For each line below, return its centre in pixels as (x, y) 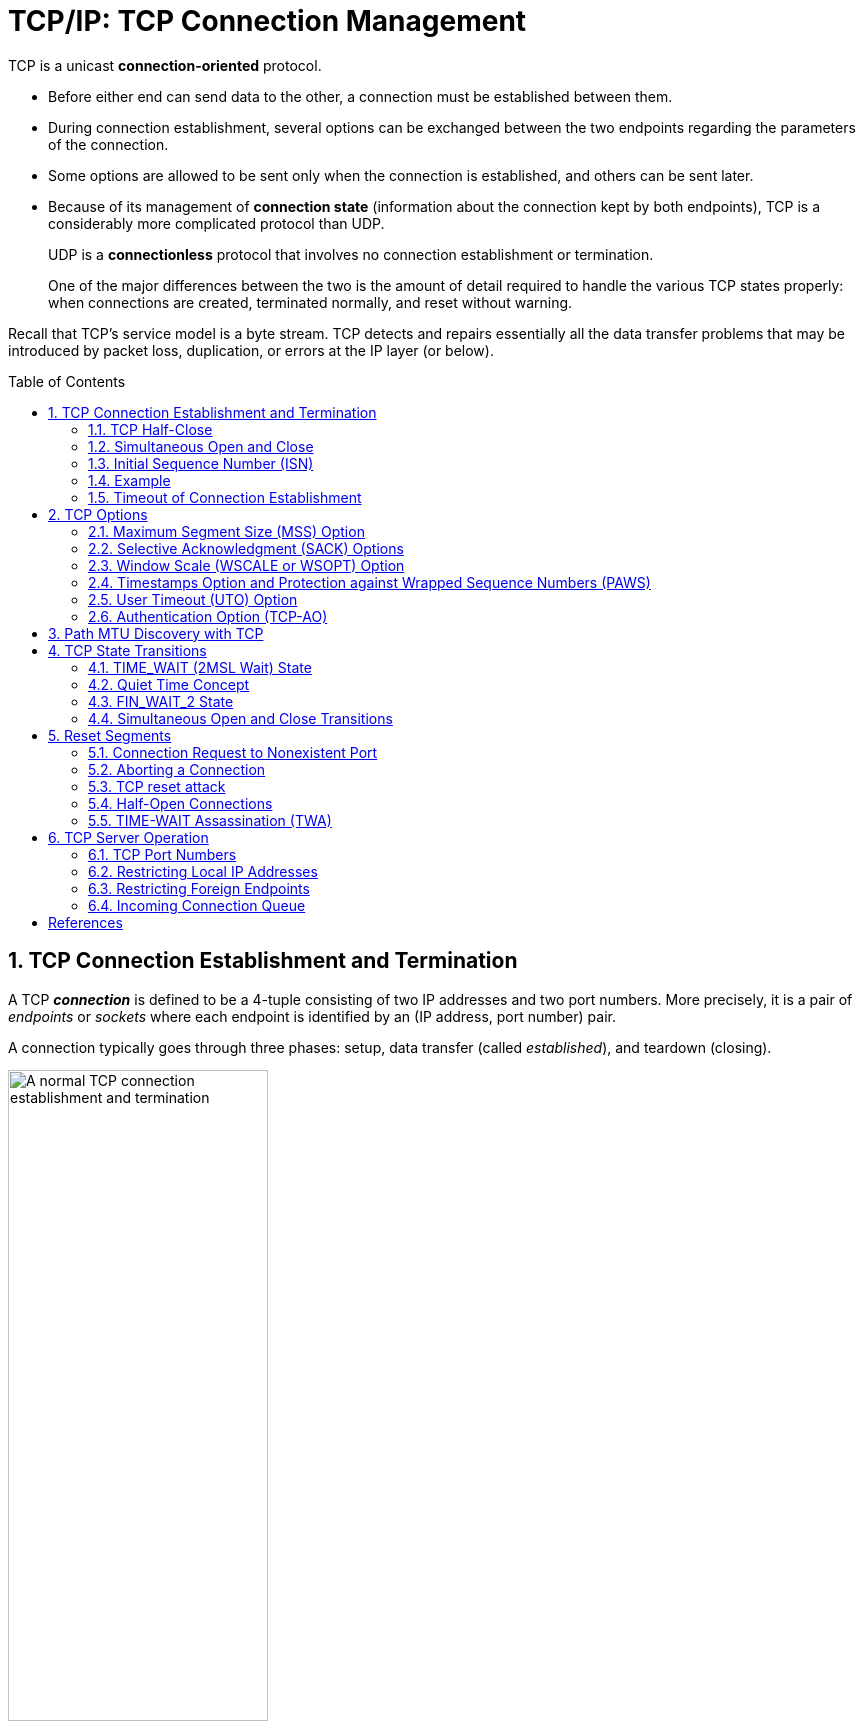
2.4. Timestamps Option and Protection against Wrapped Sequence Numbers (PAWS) (369, 582)
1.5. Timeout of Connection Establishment (225, 497)
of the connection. (108, 144)
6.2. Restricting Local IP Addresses (203, 871)
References (85, 922)
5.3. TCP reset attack (157, 786)
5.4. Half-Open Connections (180, 803)
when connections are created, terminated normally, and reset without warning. (310, 302)
